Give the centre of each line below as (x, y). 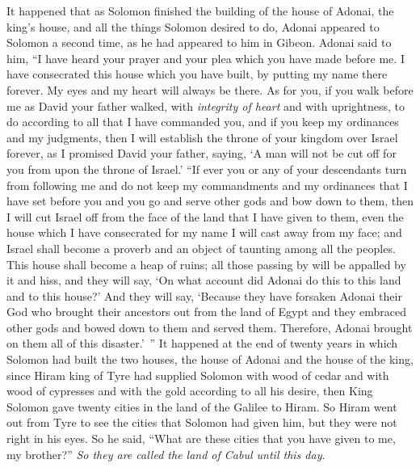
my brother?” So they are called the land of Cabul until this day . (166, 454)
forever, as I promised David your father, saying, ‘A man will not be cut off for (202, 153)
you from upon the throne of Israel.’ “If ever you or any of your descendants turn (207, 169)
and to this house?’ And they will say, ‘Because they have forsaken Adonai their (204, 295)
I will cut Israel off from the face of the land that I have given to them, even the (205, 216)
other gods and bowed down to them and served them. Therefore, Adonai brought (210, 327)
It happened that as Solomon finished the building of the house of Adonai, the (200, 11)
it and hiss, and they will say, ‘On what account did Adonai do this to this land (204, 280)
